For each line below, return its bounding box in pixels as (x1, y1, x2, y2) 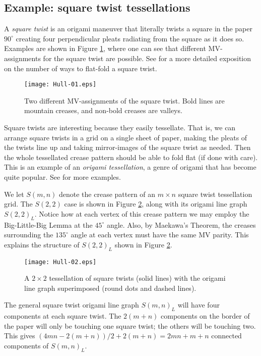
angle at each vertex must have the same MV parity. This (71, 229, 249, 240)
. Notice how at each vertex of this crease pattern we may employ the (34, 208, 249, 219)
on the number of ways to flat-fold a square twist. (4, 63, 157, 73)
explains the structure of (4, 239, 80, 249)
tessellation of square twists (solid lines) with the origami (49, 273, 226, 283)
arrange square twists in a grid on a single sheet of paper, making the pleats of (4, 132, 247, 142)
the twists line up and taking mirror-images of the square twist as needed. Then (4, 142, 251, 152)
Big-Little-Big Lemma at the (4, 219, 93, 230)
